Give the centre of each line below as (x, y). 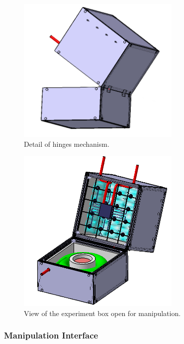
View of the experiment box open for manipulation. (102, 313)
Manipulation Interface (51, 335)
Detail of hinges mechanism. (67, 144)
